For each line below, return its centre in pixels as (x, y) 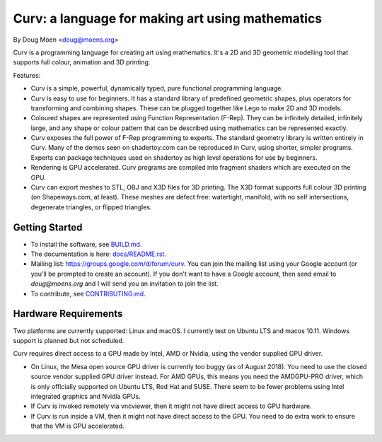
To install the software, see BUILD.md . (86, 244)
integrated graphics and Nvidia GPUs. (86, 396)
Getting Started (48, 227)
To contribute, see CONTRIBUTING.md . (88, 293)
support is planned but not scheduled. (69, 340)
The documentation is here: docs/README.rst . (98, 254)
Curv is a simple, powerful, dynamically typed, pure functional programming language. (157, 88)
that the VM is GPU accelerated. (77, 426)
